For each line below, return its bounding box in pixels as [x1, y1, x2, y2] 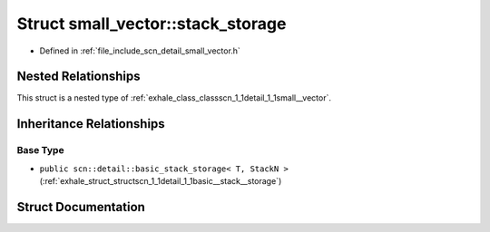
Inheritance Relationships [16, 116, 165, 131]
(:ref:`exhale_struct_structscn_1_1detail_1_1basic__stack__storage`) [39, 176, 282, 186]
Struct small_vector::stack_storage [16, 14, 287, 34]
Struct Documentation [16, 199, 145, 215]
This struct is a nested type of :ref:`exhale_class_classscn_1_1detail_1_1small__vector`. [16, 92, 331, 103]
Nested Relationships [16, 69, 141, 84]
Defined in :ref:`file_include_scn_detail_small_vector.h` [39, 45, 240, 56]
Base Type [16, 144, 64, 157]
